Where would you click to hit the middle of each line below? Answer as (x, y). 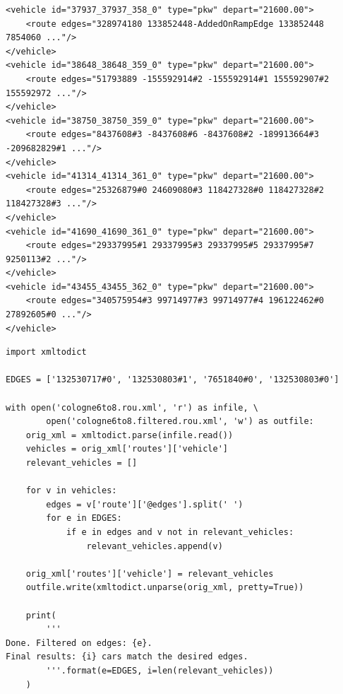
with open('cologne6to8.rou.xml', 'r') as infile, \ (132, 407)
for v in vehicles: (71, 491)
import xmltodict (46, 352)
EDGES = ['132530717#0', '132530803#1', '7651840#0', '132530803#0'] (173, 380)
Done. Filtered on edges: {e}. (79, 643)
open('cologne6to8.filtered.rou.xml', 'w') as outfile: (180, 422)
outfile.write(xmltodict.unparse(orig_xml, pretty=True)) (165, 588)
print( (41, 615)
